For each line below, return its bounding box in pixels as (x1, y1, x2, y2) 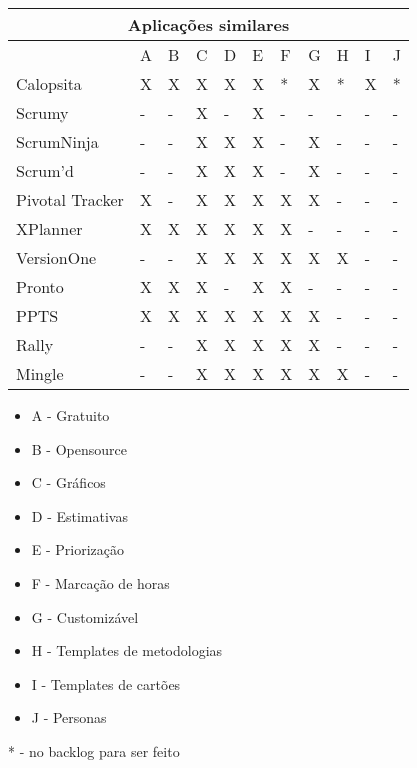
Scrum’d (16, 159, 74, 182)
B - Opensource (31, 438, 127, 459)
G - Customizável (31, 606, 139, 627)
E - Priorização (31, 539, 125, 560)
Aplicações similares (127, 13, 290, 36)
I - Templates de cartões (31, 673, 181, 694)
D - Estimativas (31, 505, 128, 526)
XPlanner (16, 217, 83, 240)
